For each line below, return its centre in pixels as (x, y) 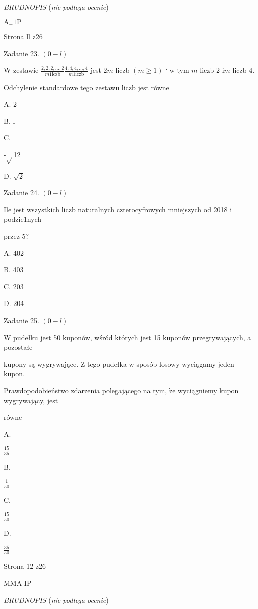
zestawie (26, 70)
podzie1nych (23, 219)
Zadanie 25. (22, 320)
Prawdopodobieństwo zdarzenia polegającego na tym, (86, 390)
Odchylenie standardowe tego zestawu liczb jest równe (87, 87)
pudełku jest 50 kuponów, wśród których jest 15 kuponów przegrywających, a (132, 337)
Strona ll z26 (23, 36)
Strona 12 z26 (25, 566)
